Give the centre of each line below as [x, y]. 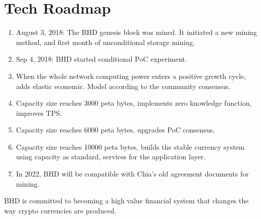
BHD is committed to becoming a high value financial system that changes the [126, 201]
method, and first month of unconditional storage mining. [105, 42]
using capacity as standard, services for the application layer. [111, 157]
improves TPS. [39, 113]
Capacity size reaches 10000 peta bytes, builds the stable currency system [130, 146]
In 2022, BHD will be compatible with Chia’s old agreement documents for [132, 174]
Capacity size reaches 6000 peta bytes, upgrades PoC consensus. [116, 130]
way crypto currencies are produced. [60, 210]
